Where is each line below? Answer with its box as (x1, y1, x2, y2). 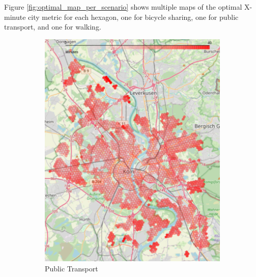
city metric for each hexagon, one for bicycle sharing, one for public (28, 11, 239, 22)
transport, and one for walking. (4, 21, 101, 32)
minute (4, 11, 26, 22)
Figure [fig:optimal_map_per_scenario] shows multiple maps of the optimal (4, 2, 242, 12)
